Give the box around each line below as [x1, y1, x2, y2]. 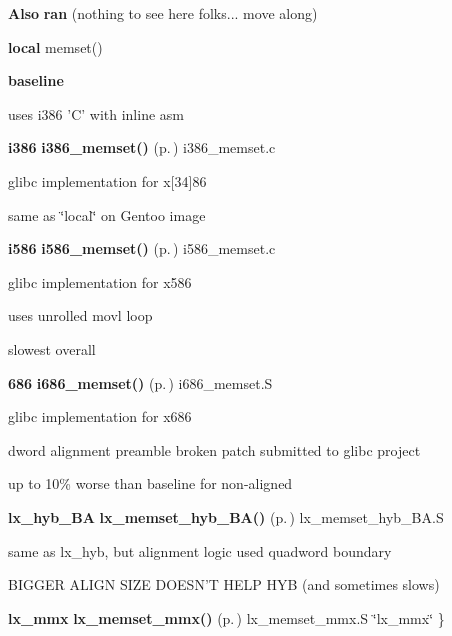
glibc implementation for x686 [8, 406, 192, 427]
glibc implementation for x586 [8, 271, 192, 292]
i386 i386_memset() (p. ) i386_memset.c [8, 137, 276, 158]
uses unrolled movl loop [8, 305, 153, 326]
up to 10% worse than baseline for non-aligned [8, 473, 293, 494]
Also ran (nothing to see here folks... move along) [8, 3, 318, 23]
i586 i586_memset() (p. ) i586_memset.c [8, 238, 276, 259]
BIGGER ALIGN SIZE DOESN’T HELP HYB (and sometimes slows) [8, 574, 440, 595]
